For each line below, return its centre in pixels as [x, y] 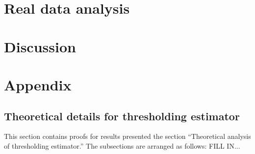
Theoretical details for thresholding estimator [122, 116]
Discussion [40, 46]
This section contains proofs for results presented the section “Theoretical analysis [127, 136]
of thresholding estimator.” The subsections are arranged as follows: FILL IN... [122, 145]
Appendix [38, 84]
